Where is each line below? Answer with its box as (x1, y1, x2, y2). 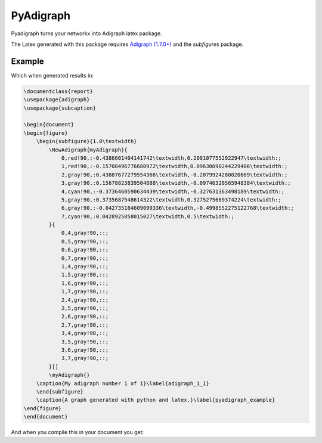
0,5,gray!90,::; (61, 238, 109, 244)
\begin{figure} (23, 129, 68, 137)
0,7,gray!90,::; (61, 255, 109, 262)
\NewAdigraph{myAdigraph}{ (48, 146, 128, 153)
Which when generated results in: (11, 72, 94, 79)
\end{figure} (23, 405, 62, 411)
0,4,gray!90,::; (61, 230, 109, 237)
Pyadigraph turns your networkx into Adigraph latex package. (11, 30, 162, 37)
